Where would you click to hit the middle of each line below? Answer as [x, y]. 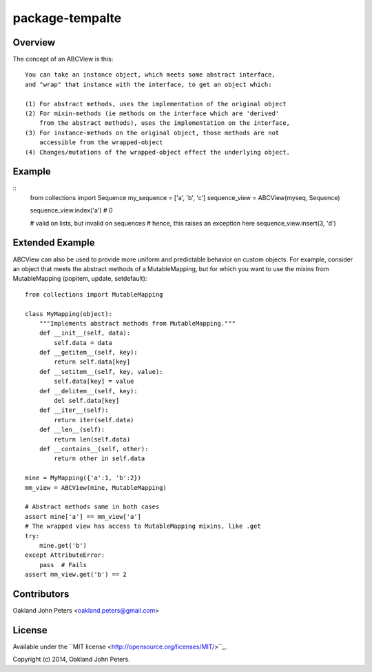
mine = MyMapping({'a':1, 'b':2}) [83, 478]
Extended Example [54, 243]
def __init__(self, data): [85, 333]
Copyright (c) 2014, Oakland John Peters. [71, 660]
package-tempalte [67, 18]
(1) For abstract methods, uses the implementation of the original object [156, 104]
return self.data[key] [92, 362]
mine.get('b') [63, 545]
